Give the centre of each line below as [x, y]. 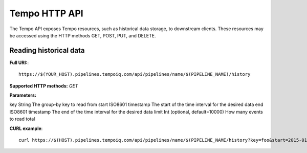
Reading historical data [47, 50]
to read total [22, 119]
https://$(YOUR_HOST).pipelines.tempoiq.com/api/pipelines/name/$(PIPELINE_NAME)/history [135, 74]
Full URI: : [19, 62]
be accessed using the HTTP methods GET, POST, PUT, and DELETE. [83, 35]
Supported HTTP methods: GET [44, 86]
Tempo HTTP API [47, 13]
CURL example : [26, 128]
